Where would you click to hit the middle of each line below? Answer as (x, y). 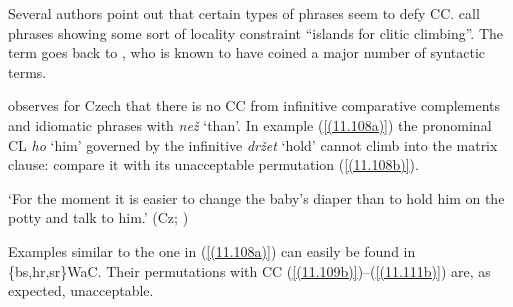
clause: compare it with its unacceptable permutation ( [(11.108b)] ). (213, 164)
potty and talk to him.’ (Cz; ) (98, 217)
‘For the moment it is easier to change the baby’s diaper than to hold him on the (256, 197)
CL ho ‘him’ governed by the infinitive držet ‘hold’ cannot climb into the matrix (253, 144)
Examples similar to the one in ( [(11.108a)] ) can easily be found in (212, 250)
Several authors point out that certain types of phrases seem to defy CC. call (244, 13)
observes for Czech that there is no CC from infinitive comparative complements (254, 105)
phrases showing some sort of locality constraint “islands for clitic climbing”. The (256, 32)
